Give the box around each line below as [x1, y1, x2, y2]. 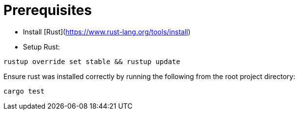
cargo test [3, 87, 45, 95]
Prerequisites [3, 2, 92, 18]
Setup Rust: [23, 42, 60, 51]
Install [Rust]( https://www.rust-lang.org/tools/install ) [23, 27, 191, 36]
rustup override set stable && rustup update [3, 57, 180, 65]
